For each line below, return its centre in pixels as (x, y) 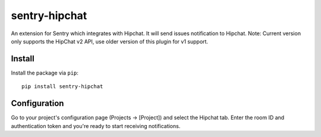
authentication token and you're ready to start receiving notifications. (96, 126)
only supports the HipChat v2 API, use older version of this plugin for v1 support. (109, 41)
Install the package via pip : (45, 73)
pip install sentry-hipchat (62, 87)
